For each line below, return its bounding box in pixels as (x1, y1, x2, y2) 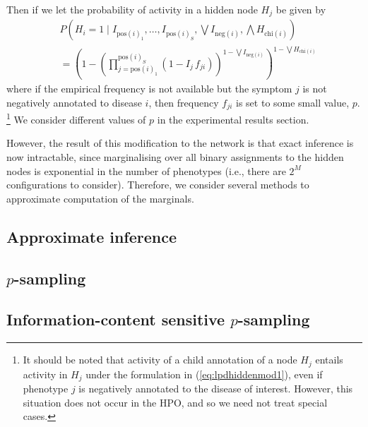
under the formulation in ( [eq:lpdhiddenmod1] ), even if (85, 366, 323, 381)
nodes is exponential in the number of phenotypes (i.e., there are (6, 163, 286, 178)
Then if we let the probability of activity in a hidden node (6, 2, 258, 16)
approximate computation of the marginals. (6, 191, 194, 205)
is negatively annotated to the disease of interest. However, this (78, 381, 353, 396)
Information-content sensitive (6, 308, 225, 330)
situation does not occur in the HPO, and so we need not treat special (23, 395, 328, 409)
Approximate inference (6, 225, 177, 247)
